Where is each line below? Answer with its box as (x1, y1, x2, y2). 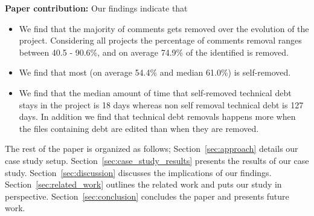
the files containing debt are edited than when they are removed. (19, 122, 259, 134)
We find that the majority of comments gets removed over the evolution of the (19, 22, 309, 34)
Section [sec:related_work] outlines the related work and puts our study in (5, 178, 282, 191)
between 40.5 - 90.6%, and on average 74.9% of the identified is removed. (19, 45, 289, 58)
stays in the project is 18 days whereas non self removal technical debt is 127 (19, 98, 304, 111)
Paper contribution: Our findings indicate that (5, 2, 188, 14)
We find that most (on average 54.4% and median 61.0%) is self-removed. (19, 66, 291, 79)
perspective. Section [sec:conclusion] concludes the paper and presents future (5, 189, 289, 202)
